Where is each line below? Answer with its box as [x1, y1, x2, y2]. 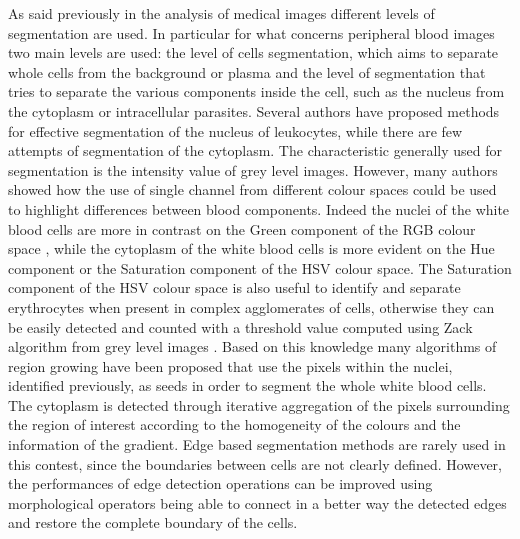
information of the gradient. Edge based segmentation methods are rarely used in [8, 434, 506, 455]
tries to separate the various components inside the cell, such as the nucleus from [8, 81, 505, 102]
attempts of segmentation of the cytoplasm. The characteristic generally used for [8, 140, 503, 161]
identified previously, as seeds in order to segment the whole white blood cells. [8, 375, 487, 396]
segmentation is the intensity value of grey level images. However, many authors [8, 159, 498, 180]
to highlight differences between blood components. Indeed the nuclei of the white [8, 198, 510, 219]
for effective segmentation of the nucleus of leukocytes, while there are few [8, 120, 463, 141]
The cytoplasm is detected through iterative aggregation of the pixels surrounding [8, 394, 510, 415]
